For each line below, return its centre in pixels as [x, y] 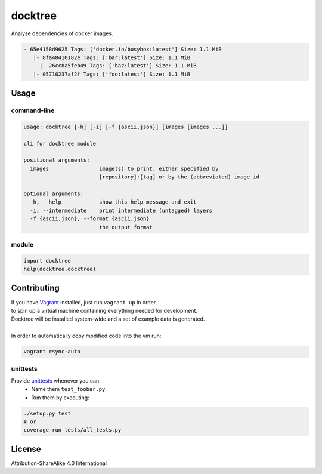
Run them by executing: [60, 398]
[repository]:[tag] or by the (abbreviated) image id [179, 177]
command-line [33, 110]
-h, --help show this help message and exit [113, 202]
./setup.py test [47, 413]
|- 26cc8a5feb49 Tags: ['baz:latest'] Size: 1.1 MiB [118, 66]
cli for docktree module [60, 144]
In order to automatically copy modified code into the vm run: [86, 336]
